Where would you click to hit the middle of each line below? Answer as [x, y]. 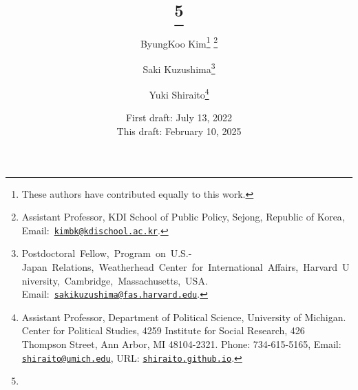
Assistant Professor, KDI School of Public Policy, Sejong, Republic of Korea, [183, 217]
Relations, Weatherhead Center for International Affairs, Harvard [195, 266]
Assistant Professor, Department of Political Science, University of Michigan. [184, 317]
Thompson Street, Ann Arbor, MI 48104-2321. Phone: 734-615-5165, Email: [181, 344]
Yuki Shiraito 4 [179, 93]
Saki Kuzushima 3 [179, 68]
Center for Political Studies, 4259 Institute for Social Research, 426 [163, 330]
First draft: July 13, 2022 [179, 117]
